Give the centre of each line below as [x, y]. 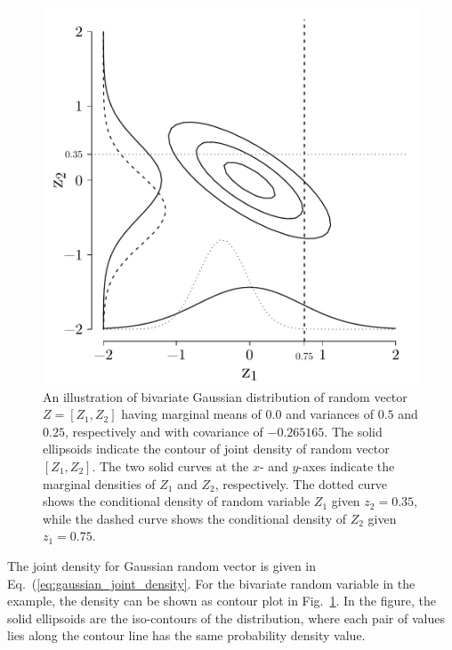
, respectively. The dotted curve [301, 483]
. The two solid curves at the [170, 465]
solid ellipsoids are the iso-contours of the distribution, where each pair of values [226, 618]
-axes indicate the [347, 465]
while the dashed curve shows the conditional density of [195, 518]
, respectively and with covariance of [164, 431]
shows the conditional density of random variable [177, 501]
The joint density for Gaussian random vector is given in [162, 565]
